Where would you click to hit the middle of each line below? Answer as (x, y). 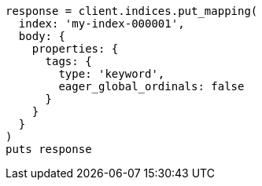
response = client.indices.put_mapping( (132, 11)
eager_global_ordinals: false (151, 86)
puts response (49, 149)
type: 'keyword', (112, 74)
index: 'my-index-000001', (101, 24)
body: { (42, 36)
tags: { (68, 61)
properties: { (75, 49)
